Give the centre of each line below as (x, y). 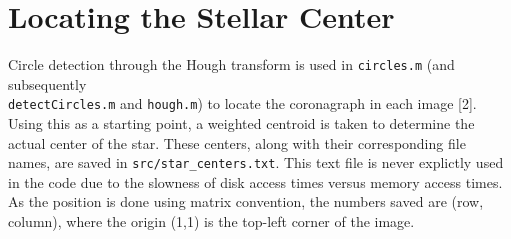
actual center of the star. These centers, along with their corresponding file (237, 142)
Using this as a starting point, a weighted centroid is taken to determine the (241, 123)
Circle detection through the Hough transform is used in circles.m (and (231, 64)
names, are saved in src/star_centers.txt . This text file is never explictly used (256, 162)
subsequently (47, 83)
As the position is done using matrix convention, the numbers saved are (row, (246, 201)
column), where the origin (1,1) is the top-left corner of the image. (211, 221)
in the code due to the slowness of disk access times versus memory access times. (255, 181)
